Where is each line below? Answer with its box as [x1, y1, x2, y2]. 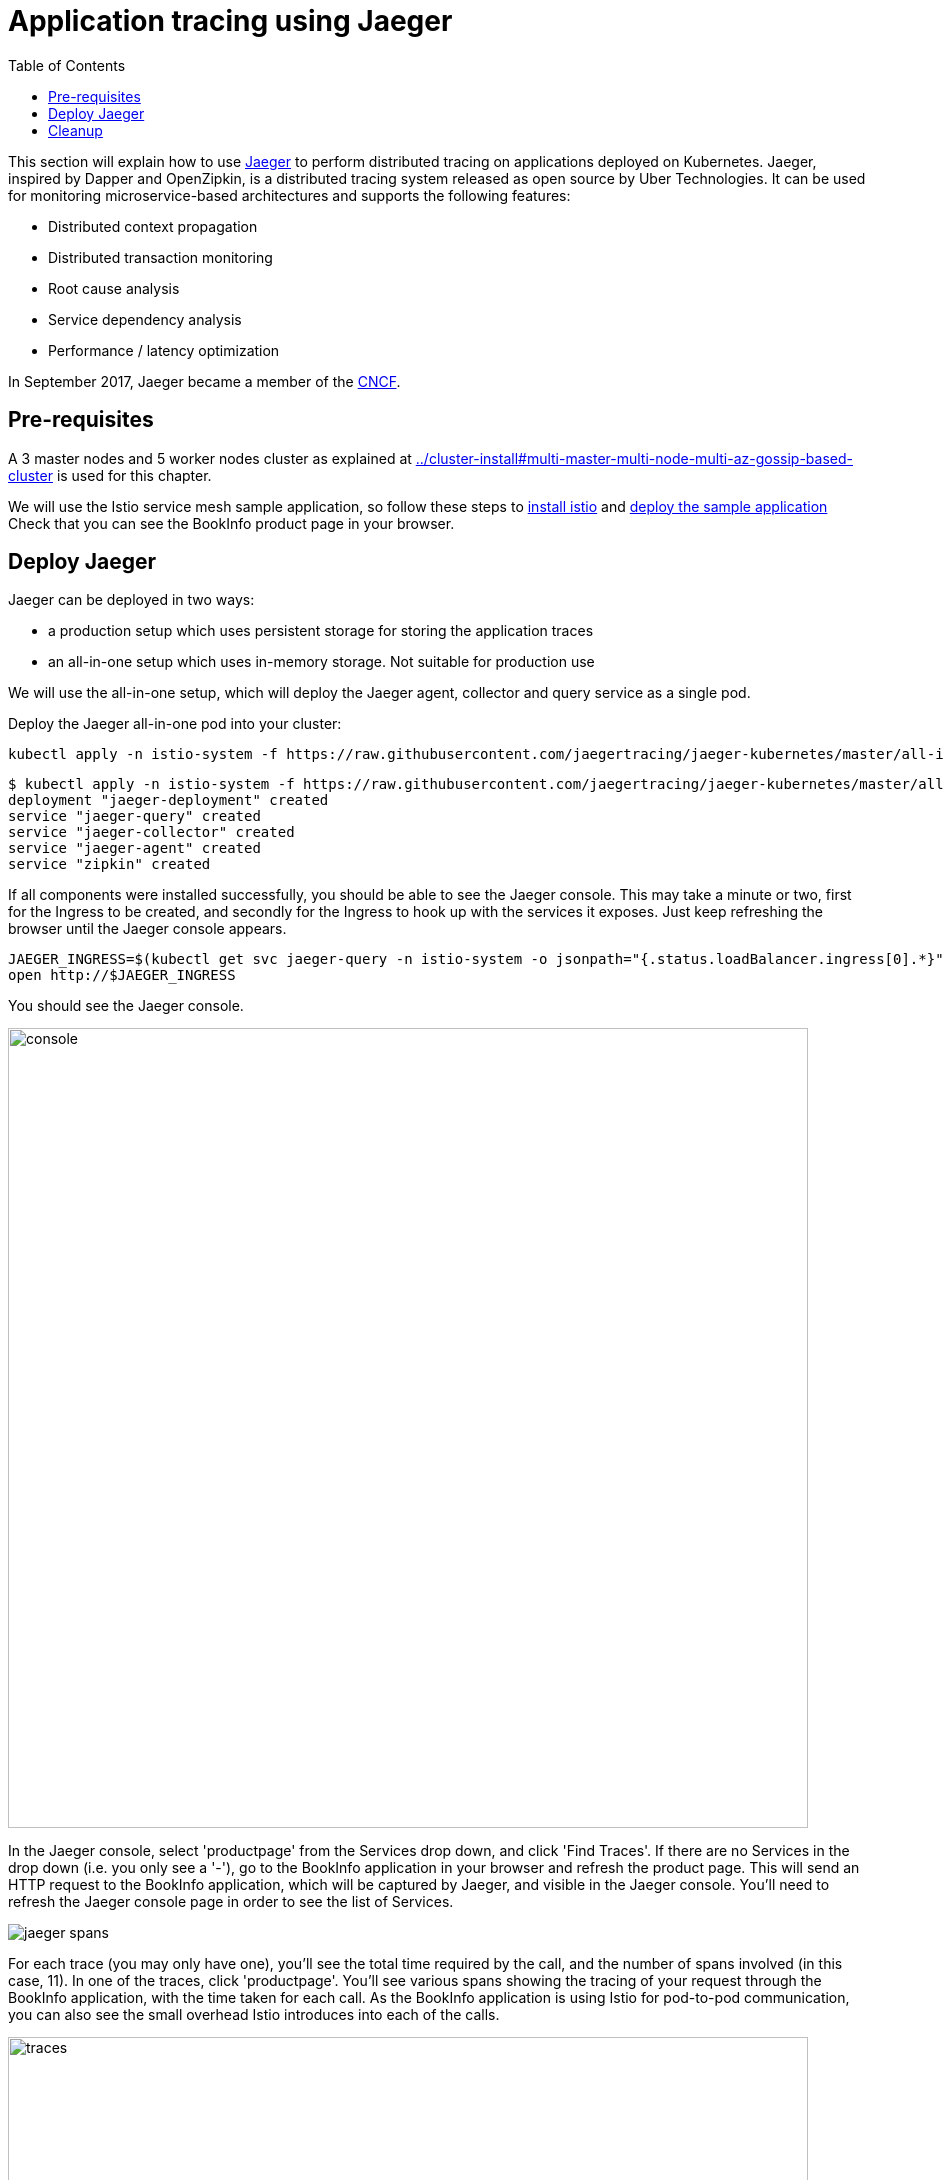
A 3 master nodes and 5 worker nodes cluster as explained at [8, 449, 412, 467]
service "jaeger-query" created [8, 808, 261, 825]
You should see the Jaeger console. [8, 997, 244, 1015]
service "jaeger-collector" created [8, 824, 295, 841]
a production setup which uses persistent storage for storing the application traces [48, 622, 594, 640]
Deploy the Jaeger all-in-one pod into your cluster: [8, 715, 342, 733]
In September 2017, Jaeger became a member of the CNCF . [8, 372, 401, 390]
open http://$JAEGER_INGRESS [8, 967, 236, 984]
